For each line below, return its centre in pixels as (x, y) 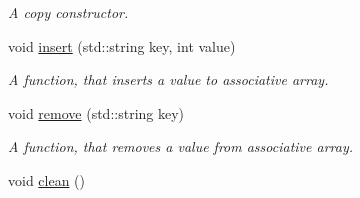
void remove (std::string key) (96, 112)
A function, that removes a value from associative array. (181, 146)
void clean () (47, 179)
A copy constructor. (68, 12)
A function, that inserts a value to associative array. (168, 79)
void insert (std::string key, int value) (122, 45)
